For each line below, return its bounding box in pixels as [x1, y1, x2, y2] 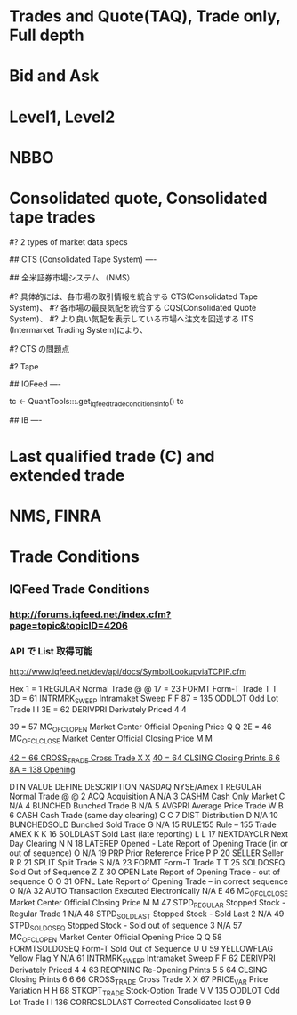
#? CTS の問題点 [9, 343, 70, 353]
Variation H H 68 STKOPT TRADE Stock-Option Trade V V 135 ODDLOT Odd [9, 986, 280, 998]
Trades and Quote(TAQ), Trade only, [9, 6, 282, 27]
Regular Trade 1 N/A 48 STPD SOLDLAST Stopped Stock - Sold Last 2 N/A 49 [9, 908, 285, 922]
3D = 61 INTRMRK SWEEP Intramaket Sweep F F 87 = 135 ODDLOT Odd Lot [9, 693, 279, 705]
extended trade [9, 465, 125, 485]
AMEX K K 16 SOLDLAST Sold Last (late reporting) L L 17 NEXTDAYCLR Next [9, 828, 289, 839]
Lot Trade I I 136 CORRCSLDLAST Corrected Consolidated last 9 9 [9, 997, 252, 1008]
